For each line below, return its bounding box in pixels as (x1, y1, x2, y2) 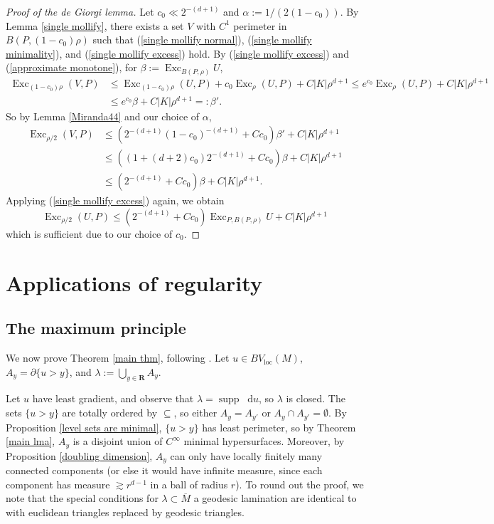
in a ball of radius (150, 476, 228, 491)
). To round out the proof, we (235, 476, 364, 491)
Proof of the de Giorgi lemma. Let (6, 4, 154, 19)
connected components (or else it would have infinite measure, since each (6, 463, 323, 478)
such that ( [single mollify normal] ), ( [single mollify (92, 32, 312, 47)
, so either (173, 405, 218, 420)
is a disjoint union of (73, 434, 163, 449)
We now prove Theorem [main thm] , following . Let (6, 350, 230, 365)
